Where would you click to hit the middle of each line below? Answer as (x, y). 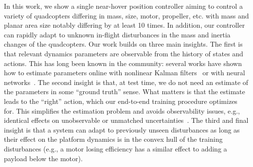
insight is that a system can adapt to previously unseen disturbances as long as (122, 129)
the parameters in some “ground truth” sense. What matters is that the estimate (125, 92)
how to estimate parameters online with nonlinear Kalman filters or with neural (125, 73)
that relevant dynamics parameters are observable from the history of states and (124, 53)
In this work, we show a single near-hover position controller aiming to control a (123, 6)
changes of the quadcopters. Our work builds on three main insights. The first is (123, 44)
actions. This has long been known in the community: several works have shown (123, 63)
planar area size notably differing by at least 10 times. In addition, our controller (125, 25)
